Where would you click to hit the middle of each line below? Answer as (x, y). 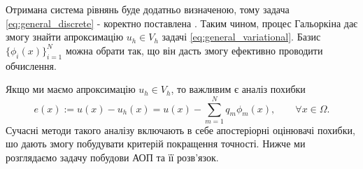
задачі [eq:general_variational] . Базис (241, 37)
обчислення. (31, 65)
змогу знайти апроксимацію (65, 37)
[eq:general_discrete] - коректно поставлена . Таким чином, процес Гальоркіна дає (182, 23)
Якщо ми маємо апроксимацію (71, 89)
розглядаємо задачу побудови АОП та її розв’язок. (112, 157)
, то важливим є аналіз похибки (238, 89)
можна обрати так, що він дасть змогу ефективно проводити (194, 50)
